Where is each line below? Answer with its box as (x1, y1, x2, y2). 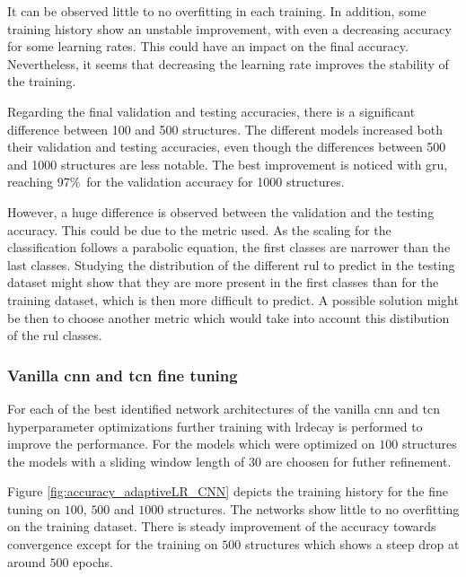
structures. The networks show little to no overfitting (167, 499, 460, 518)
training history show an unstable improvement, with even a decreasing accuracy (7, 19, 452, 38)
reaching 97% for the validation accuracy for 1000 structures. (7, 172, 345, 191)
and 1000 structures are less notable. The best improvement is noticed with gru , (7, 154, 448, 173)
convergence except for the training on (7, 535, 218, 554)
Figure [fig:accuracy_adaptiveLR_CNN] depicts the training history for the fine (7, 482, 448, 501)
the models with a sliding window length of (7, 451, 245, 470)
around (7, 552, 46, 571)
